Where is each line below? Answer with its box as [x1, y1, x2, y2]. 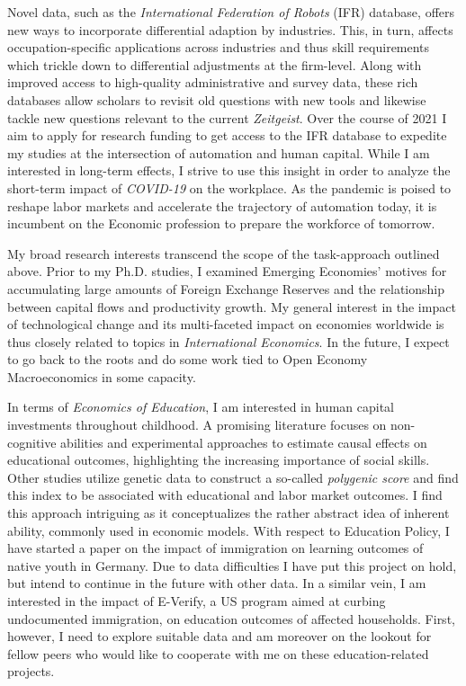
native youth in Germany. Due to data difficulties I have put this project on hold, [7, 556, 457, 575]
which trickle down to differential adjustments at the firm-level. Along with [7, 55, 422, 74]
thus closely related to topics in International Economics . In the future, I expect [7, 332, 450, 351]
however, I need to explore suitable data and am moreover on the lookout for [7, 627, 432, 646]
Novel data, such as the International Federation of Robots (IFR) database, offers [7, 3, 455, 21]
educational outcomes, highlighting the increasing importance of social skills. [7, 450, 430, 469]
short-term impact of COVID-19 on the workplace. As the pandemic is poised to [7, 178, 452, 197]
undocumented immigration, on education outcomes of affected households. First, [7, 609, 455, 628]
